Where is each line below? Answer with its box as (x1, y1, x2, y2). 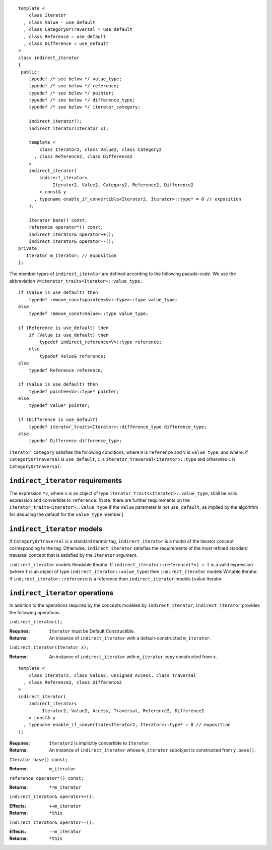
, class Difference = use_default (23, 40, 109, 46)
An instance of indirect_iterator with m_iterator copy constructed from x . (49, 654, 218, 660)
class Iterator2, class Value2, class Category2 (39, 146, 162, 152)
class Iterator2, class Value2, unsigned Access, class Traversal (28, 672, 196, 678)
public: (21, 69, 40, 75)
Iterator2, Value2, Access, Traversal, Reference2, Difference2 (42, 708, 205, 714)
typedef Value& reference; (39, 353, 106, 359)
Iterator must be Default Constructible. (49, 628, 135, 634)
